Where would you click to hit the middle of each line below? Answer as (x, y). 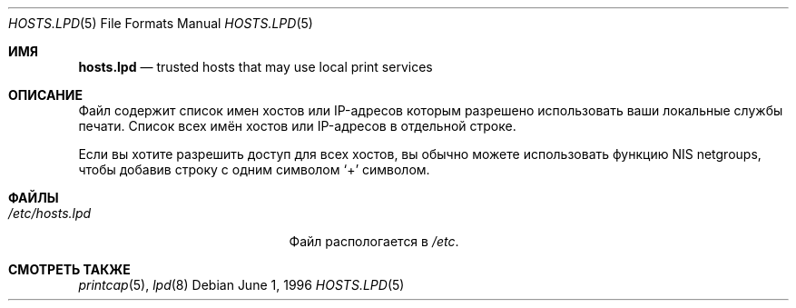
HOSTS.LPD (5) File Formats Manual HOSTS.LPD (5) (161, 23)
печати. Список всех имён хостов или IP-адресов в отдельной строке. (297, 126)
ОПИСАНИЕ (45, 95)
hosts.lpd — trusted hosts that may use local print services (256, 67)
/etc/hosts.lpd (50, 213)
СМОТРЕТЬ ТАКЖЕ (69, 269)
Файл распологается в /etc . (374, 241)
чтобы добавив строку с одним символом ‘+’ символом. (254, 169)
